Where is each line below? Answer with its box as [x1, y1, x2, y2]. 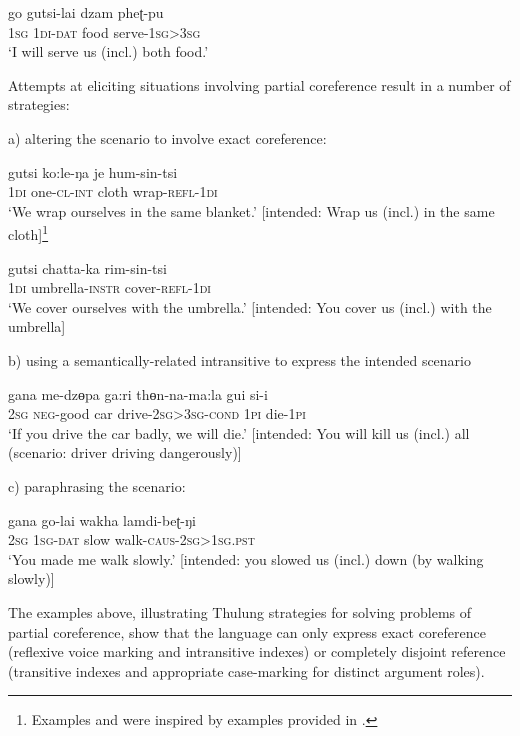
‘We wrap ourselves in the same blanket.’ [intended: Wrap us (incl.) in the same [8, 200, 495, 221]
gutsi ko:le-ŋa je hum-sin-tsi [8, 161, 178, 182]
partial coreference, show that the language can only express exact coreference [8, 621, 486, 642]
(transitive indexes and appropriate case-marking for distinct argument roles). [8, 660, 485, 681]
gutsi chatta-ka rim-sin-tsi [8, 257, 167, 278]
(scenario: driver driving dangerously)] [8, 442, 242, 463]
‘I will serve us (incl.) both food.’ [8, 41, 209, 62]
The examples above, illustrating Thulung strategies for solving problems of [8, 601, 472, 622]
